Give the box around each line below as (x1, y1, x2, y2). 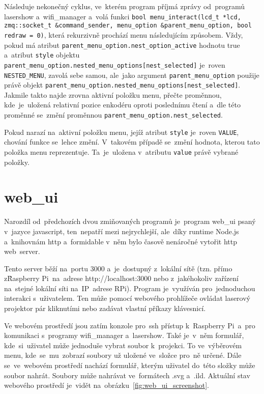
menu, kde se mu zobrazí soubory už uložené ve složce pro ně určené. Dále (4, 350, 242, 360)
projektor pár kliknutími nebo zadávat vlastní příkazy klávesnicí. (4, 303, 206, 314)
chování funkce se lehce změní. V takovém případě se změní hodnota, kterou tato (4, 136, 260, 147)
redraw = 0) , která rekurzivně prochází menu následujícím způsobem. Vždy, (4, 29, 243, 40)
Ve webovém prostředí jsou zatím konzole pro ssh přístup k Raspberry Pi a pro (4, 320, 255, 330)
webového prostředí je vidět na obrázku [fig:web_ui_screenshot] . (4, 380, 209, 390)
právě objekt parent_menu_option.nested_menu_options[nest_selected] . (4, 79, 241, 90)
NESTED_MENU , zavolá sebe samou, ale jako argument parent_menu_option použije (4, 69, 259, 80)
